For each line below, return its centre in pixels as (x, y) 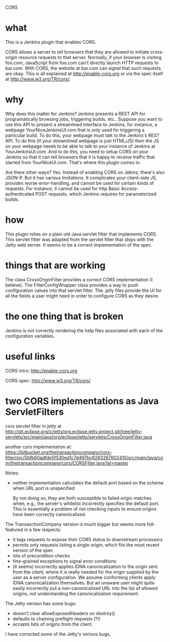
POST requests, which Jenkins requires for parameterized (96, 194)
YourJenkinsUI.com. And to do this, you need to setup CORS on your (77, 151)
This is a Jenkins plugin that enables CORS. (51, 42)
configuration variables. (30, 336)
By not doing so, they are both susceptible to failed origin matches (82, 498)
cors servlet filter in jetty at (33, 426)
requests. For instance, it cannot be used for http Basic (63, 189)
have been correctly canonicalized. (49, 514)
